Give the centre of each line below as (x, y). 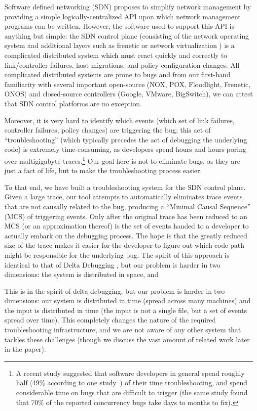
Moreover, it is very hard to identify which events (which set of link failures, (120, 120)
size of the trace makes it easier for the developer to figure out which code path (125, 245)
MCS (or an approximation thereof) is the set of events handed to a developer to (127, 226)
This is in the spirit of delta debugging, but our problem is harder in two (115, 291)
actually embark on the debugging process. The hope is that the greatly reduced (126, 235)
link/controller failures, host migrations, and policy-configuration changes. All (122, 65)
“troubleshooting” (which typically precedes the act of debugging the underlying (126, 139)
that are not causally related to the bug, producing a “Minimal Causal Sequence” (128, 206)
